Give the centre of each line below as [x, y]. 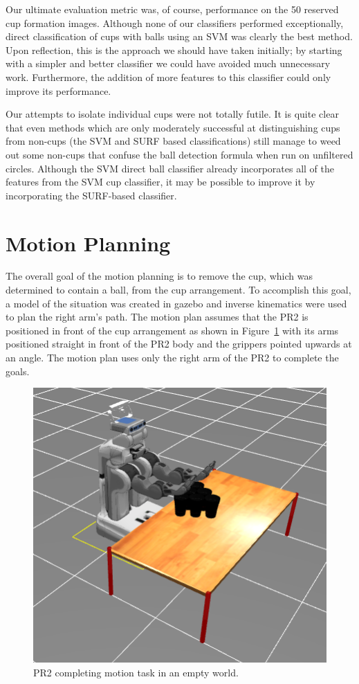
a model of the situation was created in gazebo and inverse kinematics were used [176, 303]
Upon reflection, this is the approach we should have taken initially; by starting [174, 49]
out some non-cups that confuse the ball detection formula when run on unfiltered [179, 154]
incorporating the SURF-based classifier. [91, 195]
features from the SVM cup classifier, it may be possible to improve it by [160, 182]
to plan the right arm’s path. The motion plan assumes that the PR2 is [157, 317]
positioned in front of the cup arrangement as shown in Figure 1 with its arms [172, 330]
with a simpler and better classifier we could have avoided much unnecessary [168, 63]
